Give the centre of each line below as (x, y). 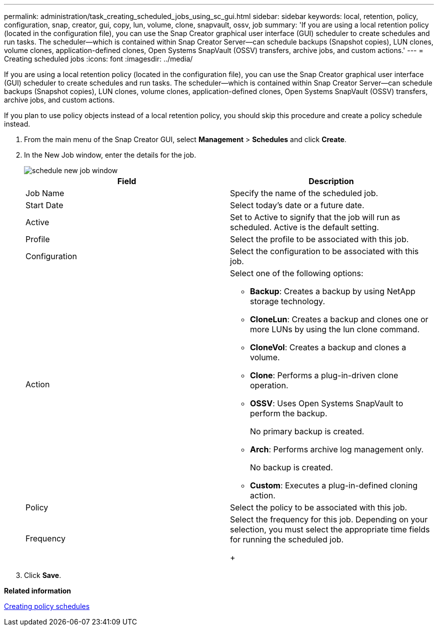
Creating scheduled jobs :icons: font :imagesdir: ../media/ (98, 59)
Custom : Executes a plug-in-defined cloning (334, 485)
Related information (38, 591)
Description (331, 181)
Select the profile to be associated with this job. (319, 239)
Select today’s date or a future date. (297, 205)
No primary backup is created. (307, 431)
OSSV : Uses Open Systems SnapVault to (327, 403)
